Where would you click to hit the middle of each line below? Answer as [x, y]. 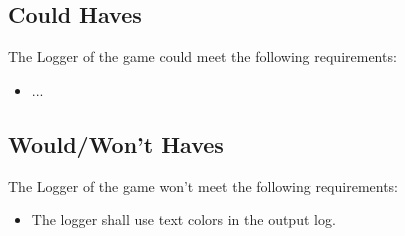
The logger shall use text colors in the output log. [183, 219]
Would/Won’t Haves [116, 143]
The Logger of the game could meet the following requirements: [202, 56]
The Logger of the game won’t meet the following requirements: [203, 185]
